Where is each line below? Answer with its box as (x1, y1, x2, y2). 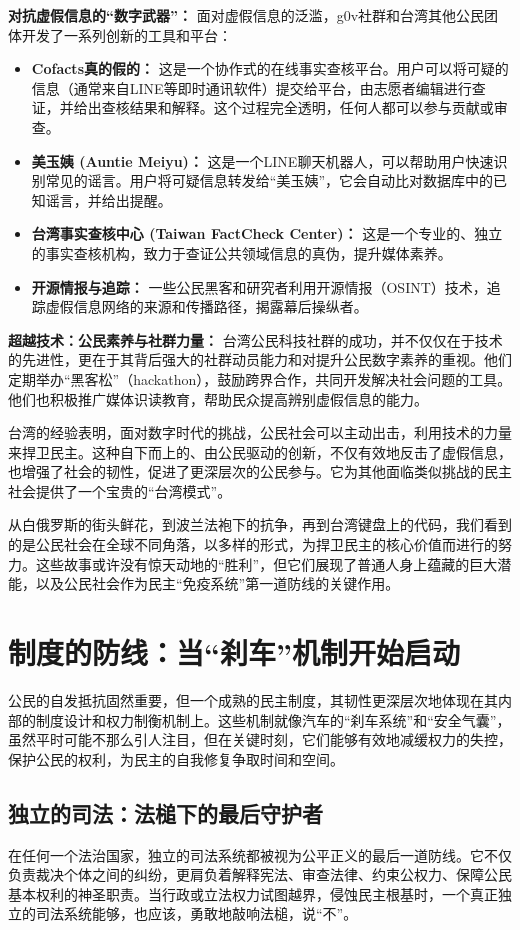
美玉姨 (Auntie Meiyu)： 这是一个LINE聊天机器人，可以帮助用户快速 (31, 150, 494, 171)
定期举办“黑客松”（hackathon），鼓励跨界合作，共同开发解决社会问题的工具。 (8, 368, 512, 389)
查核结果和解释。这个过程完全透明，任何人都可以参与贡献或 (101, 97, 494, 118)
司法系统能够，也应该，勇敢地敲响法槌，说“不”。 (35, 903, 358, 924)
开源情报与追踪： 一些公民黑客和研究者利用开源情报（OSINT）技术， (31, 276, 487, 297)
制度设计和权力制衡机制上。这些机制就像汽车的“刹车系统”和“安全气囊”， (35, 709, 511, 730)
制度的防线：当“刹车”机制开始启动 (8, 632, 460, 673)
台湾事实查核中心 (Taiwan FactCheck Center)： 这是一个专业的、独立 (31, 223, 503, 244)
